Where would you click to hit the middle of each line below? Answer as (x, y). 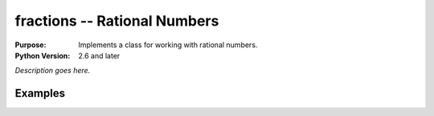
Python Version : (43, 55)
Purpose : (31, 45)
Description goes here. (53, 70)
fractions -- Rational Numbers (117, 21)
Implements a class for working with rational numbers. (168, 45)
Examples (40, 93)
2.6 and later (99, 55)
